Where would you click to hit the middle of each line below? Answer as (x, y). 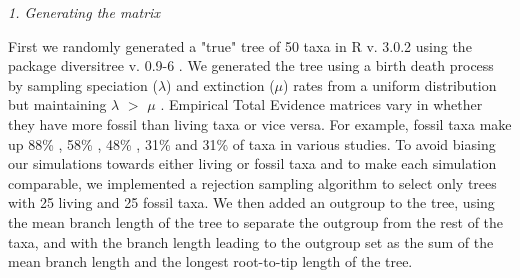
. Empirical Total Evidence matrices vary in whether (321, 104)
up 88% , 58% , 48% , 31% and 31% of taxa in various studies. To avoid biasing (252, 143)
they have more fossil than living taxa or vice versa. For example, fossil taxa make (260, 123)
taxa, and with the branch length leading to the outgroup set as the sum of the (251, 241)
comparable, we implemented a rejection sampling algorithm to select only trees (252, 182)
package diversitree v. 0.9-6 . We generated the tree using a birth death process (251, 65)
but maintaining (57, 104)
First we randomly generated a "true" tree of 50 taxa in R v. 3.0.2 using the (240, 45)
